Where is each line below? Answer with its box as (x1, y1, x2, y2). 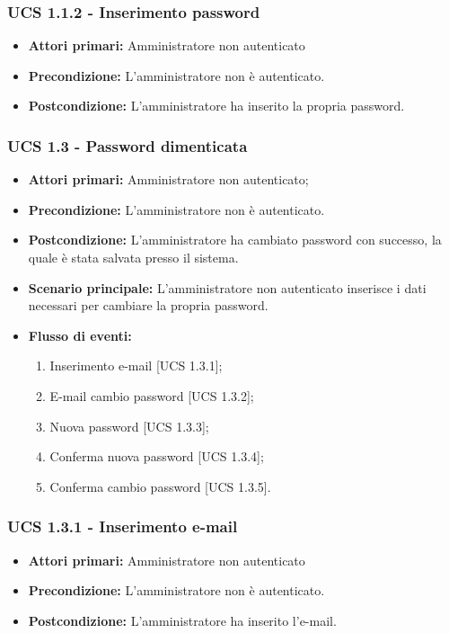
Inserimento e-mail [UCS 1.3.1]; (49, 356, 223, 375)
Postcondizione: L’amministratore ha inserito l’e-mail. (28, 611, 337, 629)
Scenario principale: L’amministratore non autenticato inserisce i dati (28, 278, 427, 297)
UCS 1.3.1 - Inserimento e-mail (7, 515, 238, 538)
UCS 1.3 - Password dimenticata (7, 134, 248, 156)
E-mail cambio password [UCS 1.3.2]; (49, 386, 254, 405)
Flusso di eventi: (28, 325, 132, 344)
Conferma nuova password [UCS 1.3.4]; (49, 447, 264, 466)
